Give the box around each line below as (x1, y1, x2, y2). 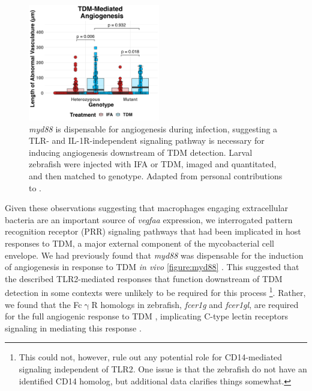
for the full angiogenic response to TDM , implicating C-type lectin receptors (5, 310, 288, 322)
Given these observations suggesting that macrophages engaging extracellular (5, 202, 289, 214)
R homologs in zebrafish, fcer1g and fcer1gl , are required (91, 298, 299, 310)
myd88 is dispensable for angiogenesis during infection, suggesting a (29, 122, 278, 135)
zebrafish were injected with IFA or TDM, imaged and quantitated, (29, 158, 277, 170)
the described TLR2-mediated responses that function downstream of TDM (5, 272, 283, 285)
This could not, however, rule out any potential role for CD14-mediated (19, 351, 283, 363)
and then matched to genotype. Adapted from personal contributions (29, 169, 283, 182)
